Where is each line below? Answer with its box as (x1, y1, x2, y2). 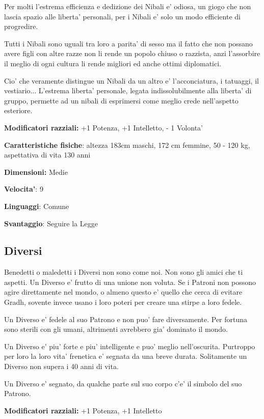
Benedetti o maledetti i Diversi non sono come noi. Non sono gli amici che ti (4, 267, 243, 277)
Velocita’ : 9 (4, 184, 43, 194)
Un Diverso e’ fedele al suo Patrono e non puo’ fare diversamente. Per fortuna (4, 313, 248, 324)
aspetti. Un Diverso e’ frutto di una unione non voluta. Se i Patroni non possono (4, 276, 256, 287)
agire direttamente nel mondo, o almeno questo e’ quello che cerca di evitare (4, 286, 243, 297)
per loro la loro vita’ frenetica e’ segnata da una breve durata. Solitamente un (4, 351, 247, 361)
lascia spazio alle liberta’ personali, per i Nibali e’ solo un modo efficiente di (4, 11, 241, 21)
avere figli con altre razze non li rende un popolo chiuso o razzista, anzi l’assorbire (4, 48, 260, 59)
